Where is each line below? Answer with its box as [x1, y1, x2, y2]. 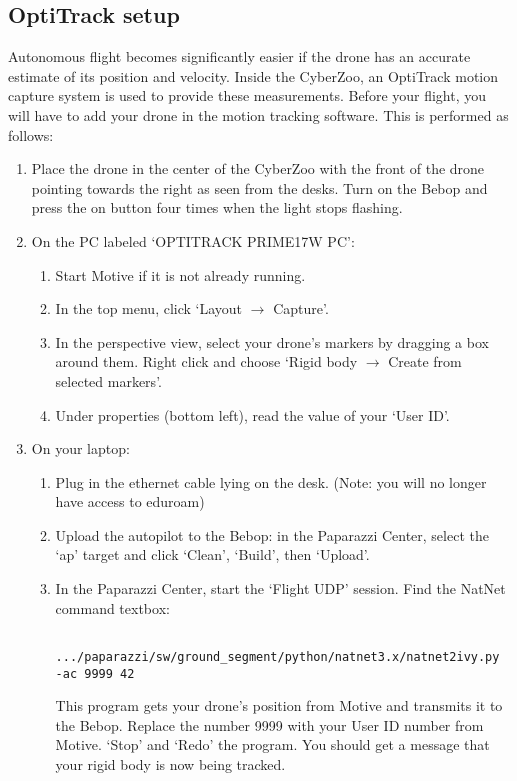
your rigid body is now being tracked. [55, 754, 286, 775]
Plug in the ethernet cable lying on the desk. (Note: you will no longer [55, 471, 487, 492]
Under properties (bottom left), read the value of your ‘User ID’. [55, 404, 450, 425]
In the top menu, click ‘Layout [55, 298, 243, 319]
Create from [388, 351, 462, 372]
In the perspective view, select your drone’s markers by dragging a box [55, 331, 489, 352]
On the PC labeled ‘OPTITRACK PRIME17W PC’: [31, 230, 355, 251]
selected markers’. [55, 370, 162, 391]
